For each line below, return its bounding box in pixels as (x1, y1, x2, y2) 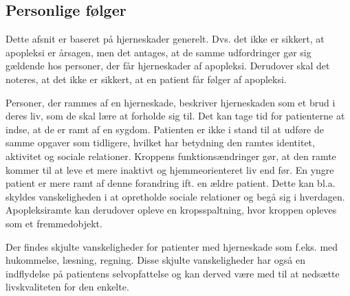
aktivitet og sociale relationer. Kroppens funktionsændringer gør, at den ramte (6, 148, 336, 163)
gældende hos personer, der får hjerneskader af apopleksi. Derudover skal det (6, 58, 330, 73)
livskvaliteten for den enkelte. (6, 280, 129, 294)
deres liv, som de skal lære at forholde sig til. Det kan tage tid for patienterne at (6, 109, 345, 123)
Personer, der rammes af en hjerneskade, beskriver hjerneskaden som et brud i (6, 95, 336, 109)
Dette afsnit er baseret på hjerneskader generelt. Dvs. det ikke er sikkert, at (6, 32, 325, 46)
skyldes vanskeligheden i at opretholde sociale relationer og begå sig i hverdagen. (6, 189, 345, 203)
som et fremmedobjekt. (6, 216, 102, 230)
